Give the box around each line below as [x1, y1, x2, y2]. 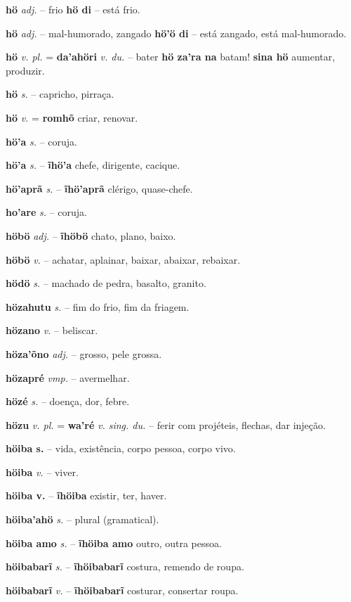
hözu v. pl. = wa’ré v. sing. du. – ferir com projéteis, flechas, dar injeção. [6, 417, 326, 432]
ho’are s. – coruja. [6, 205, 88, 219]
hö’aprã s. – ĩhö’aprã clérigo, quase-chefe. [6, 181, 193, 196]
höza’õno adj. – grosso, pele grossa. [6, 346, 162, 361]
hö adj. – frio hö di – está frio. [6, 2, 140, 16]
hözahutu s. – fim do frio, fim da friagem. [6, 299, 190, 314]
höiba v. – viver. [6, 464, 79, 479]
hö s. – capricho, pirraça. [6, 87, 114, 101]
